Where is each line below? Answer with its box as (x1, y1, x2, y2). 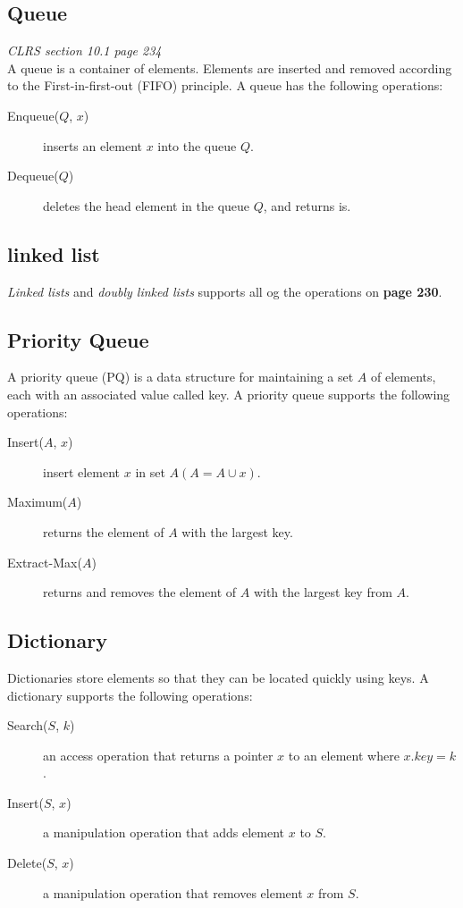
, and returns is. (263, 196, 351, 214)
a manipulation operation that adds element (43, 823, 285, 842)
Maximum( (7, 492, 68, 511)
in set (135, 462, 165, 481)
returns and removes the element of (43, 583, 237, 601)
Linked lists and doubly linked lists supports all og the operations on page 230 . (7, 282, 442, 300)
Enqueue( (7, 105, 60, 124)
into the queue (157, 136, 237, 155)
